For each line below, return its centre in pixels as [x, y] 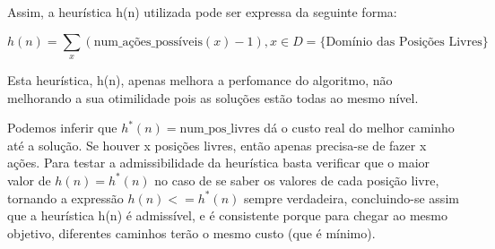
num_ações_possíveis [148, 42]
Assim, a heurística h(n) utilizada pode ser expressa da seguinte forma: [202, 12]
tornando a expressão [65, 197]
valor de [29, 180]
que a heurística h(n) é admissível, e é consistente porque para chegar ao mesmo [227, 215]
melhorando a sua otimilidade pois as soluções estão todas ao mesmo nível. [213, 97]
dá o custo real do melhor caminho [359, 128]
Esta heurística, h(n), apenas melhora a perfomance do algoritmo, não [200, 79]
